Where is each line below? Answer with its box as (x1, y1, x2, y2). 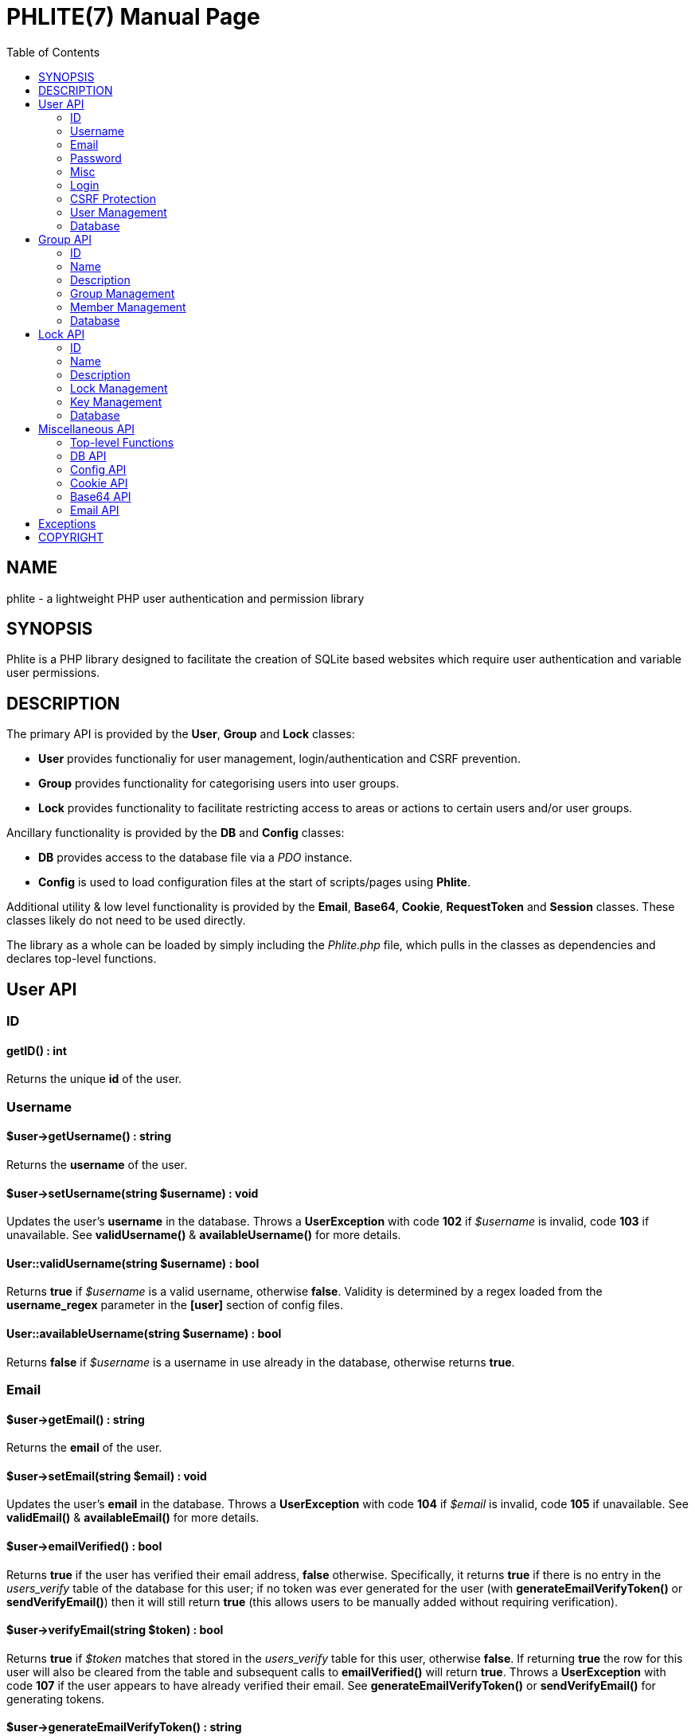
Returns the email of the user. (6, 1441, 162, 1455)
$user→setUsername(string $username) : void (6, 1186, 259, 1200)
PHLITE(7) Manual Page (6, 3, 260, 30)
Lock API (38, 326, 85, 341)
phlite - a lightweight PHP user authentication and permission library (6, 591, 365, 605)
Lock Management (70, 381, 168, 395)
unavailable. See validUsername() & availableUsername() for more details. (6, 1228, 401, 1242)
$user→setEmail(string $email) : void (6, 1468, 207, 1483)
